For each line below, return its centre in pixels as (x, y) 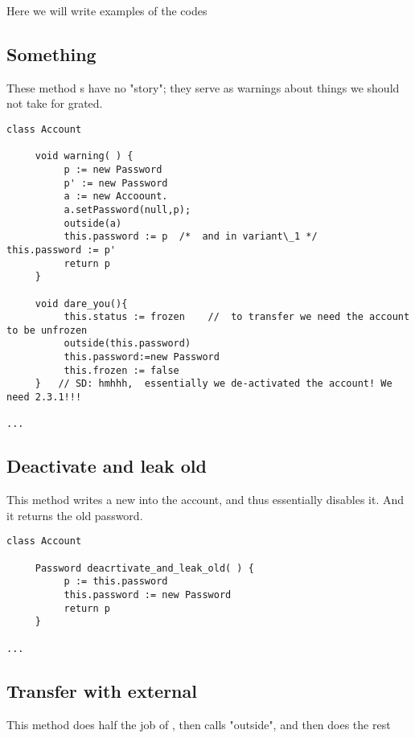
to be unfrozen (47, 330)
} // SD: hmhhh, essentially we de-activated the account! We (214, 384)
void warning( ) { (84, 156)
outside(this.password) (127, 344)
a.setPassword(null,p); (127, 209)
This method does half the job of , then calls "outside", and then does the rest (199, 724)
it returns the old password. (75, 515)
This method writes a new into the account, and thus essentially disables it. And (205, 500)
